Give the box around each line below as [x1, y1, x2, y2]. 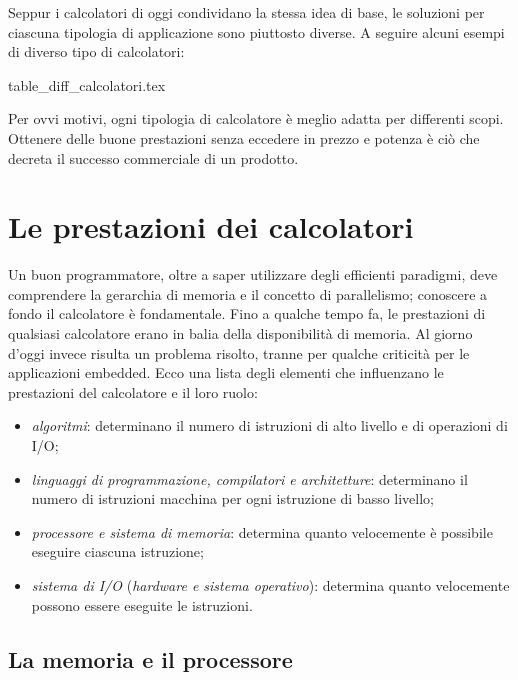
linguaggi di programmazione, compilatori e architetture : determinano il [31, 468, 468, 489]
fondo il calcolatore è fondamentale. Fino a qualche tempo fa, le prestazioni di [8, 303, 486, 324]
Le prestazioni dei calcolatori [8, 206, 414, 247]
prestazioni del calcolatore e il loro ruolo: [8, 381, 258, 402]
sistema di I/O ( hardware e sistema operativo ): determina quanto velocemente [31, 575, 510, 595]
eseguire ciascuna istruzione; [31, 541, 204, 562]
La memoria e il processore [8, 643, 293, 674]
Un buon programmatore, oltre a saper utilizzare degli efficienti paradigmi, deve [8, 264, 498, 285]
